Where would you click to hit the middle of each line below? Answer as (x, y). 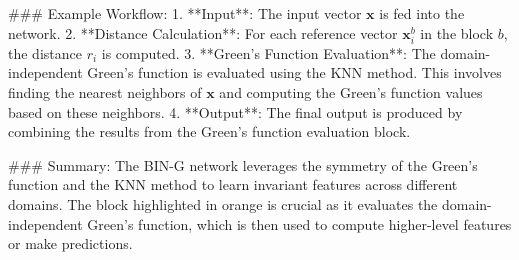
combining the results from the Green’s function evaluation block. (209, 131)
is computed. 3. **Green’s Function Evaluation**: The (268, 52)
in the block (457, 32)
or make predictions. (70, 243)
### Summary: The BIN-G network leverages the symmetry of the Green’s (243, 164)
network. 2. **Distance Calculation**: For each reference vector (203, 32)
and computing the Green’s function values (351, 91)
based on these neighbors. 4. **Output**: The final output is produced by (235, 111)
